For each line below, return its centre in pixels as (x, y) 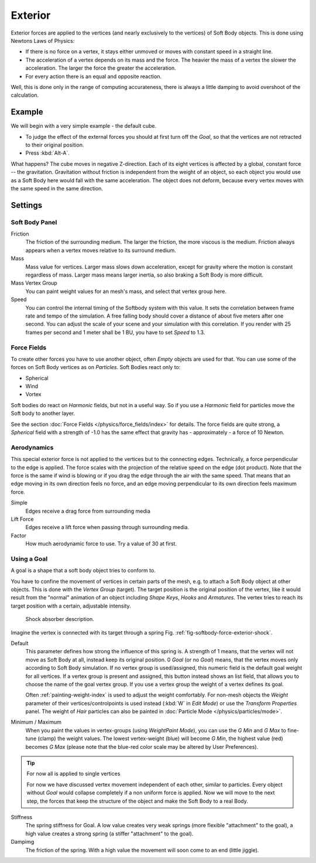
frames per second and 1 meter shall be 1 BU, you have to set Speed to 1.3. (115, 332)
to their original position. (55, 145)
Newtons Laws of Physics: (43, 40)
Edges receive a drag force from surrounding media (88, 511)
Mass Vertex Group (34, 283)
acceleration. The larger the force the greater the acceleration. (101, 68)
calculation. (25, 95)
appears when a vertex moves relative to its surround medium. (101, 250)
